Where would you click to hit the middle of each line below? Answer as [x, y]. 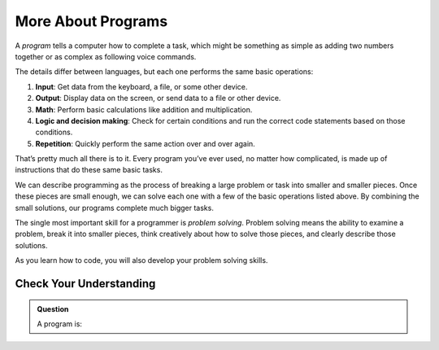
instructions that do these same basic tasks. [89, 170]
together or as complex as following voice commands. [106, 56]
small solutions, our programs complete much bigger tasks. [115, 208]
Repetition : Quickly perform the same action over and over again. [145, 143]
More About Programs [91, 21]
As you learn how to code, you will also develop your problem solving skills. [141, 260]
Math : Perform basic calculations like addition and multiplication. [144, 109]
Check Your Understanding [85, 284]
